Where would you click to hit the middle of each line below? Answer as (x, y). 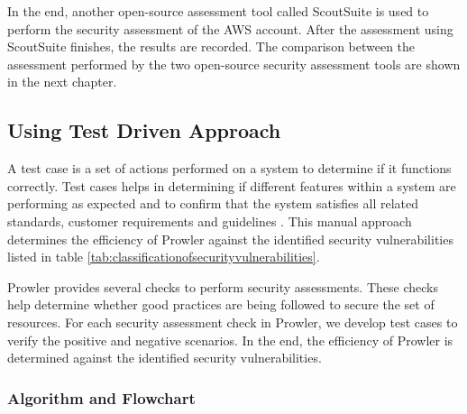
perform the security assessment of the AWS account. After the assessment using (230, 28)
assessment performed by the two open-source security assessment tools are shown (234, 64)
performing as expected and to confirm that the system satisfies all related (213, 203)
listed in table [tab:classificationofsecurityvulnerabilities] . (164, 257)
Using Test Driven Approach (144, 130)
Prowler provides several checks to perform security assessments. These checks (223, 286)
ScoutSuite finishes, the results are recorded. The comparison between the (211, 46)
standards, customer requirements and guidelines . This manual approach (210, 221)
